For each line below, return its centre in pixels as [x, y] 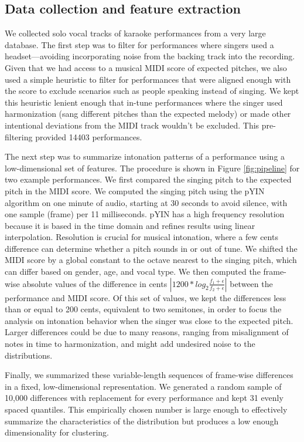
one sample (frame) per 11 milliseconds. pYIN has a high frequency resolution [145, 214]
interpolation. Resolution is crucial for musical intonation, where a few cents [141, 237]
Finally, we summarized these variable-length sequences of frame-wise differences [149, 375]
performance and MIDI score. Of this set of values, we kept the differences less [146, 297]
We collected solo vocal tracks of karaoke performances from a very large [135, 33]
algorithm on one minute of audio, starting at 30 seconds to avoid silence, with [146, 202]
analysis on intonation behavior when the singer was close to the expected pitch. [149, 320]
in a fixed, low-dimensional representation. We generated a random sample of [143, 386]
